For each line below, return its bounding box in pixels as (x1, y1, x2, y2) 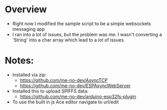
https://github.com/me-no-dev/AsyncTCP (19, 77, 108, 83)
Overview (5, 4, 47, 15)
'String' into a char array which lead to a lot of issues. (12, 37, 125, 43)
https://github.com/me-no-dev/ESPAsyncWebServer (19, 82, 131, 89)
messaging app (12, 26, 45, 32)
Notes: (5, 55, 34, 67)
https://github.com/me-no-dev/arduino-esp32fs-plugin (19, 93, 136, 99)
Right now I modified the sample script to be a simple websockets (12, 20, 152, 27)
